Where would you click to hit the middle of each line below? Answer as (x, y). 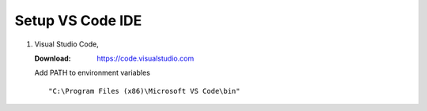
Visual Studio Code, (66, 44)
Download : (53, 58)
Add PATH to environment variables (92, 73)
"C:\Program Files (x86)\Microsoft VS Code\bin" (144, 91)
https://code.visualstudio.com (145, 58)
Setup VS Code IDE (78, 20)
